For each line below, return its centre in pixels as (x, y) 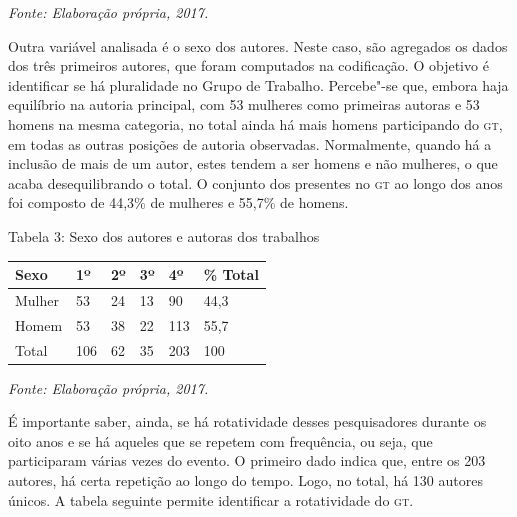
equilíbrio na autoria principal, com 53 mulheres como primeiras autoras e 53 (244, 104)
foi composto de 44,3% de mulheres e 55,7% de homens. (178, 202)
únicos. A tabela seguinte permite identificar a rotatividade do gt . (211, 499)
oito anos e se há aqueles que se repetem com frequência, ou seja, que (220, 440)
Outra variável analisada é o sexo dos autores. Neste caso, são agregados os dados (258, 45)
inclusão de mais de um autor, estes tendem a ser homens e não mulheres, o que (253, 163)
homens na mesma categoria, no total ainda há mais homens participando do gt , (255, 123)
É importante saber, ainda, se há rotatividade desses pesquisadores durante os (247, 421)
